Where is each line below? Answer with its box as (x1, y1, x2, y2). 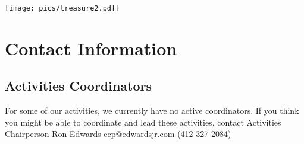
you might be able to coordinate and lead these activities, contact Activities (5, 116, 281, 128)
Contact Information (5, 36, 177, 60)
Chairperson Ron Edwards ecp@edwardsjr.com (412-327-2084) (5, 127, 231, 140)
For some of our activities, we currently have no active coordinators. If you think (5, 104, 299, 117)
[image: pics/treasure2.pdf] (5, 4, 120, 12)
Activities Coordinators (5, 76, 152, 95)
